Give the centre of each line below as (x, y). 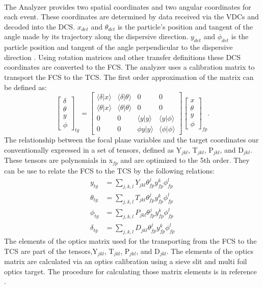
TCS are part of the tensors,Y (51, 251)
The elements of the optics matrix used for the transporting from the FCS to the (130, 240)
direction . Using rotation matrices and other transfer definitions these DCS (123, 57)
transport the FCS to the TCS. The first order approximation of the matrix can (129, 77)
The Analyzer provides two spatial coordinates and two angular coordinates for (128, 6)
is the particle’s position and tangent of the (185, 26)
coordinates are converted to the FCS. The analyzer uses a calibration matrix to (129, 67)
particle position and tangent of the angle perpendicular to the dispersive (119, 47)
